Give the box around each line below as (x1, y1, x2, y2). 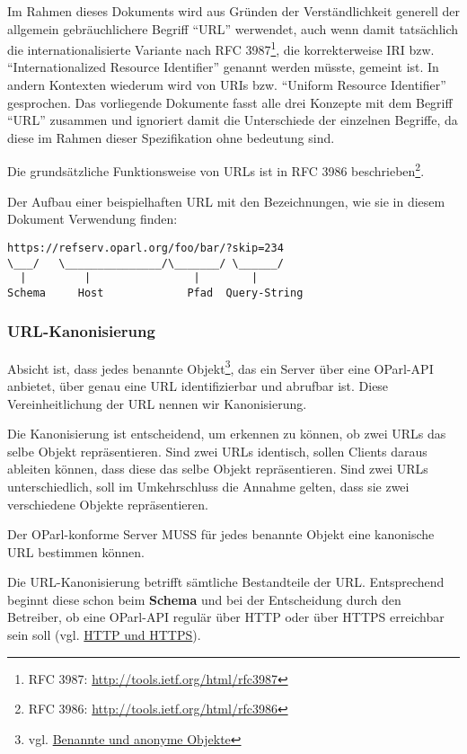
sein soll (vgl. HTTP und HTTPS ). (7, 625, 201, 644)
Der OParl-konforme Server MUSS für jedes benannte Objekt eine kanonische (7, 525, 435, 544)
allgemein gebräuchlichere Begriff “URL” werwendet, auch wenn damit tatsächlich (7, 19, 459, 38)
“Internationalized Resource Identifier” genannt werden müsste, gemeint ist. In (7, 58, 439, 76)
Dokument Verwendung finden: (7, 209, 178, 228)
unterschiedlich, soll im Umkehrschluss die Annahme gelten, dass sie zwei (7, 476, 410, 495)
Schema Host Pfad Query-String (7, 286, 304, 299)
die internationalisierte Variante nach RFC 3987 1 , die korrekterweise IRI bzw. (7, 38, 435, 58)
